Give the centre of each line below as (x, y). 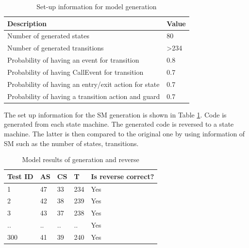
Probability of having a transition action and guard (84, 96)
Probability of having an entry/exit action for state (83, 84)
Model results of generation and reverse (81, 159)
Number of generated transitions (56, 48)
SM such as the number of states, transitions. (71, 143)
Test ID (20, 176)
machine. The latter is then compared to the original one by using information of (124, 133)
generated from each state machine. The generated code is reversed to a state (119, 124)
